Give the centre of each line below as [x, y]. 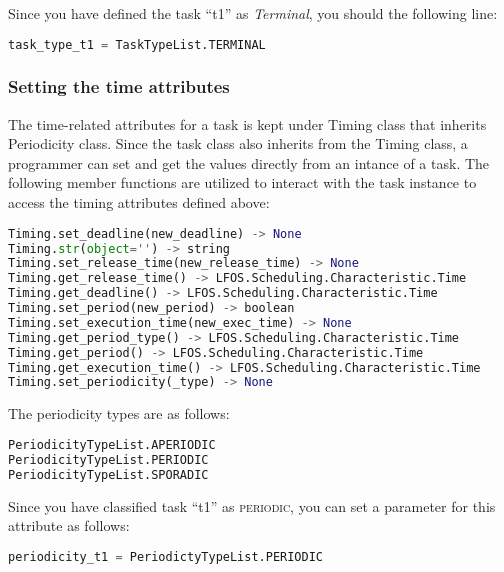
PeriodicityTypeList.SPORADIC [108, 474]
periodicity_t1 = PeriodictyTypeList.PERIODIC [166, 556]
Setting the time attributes [119, 86]
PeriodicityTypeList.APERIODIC [112, 444]
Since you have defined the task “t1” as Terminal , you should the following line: [253, 13]
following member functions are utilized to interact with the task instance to [242, 182]
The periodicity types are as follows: [119, 413]
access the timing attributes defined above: [139, 202]
